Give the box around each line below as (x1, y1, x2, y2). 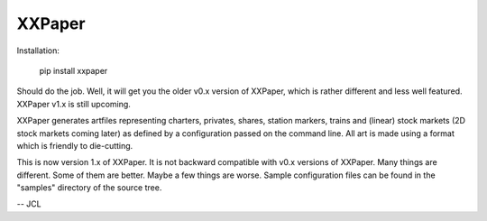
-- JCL (16, 198, 41, 209)
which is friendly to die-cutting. (16, 140, 133, 151)
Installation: (16, 45, 60, 56)
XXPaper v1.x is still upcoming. (16, 98, 131, 109)
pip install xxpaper (39, 65, 108, 76)
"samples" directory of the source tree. (16, 182, 162, 193)
